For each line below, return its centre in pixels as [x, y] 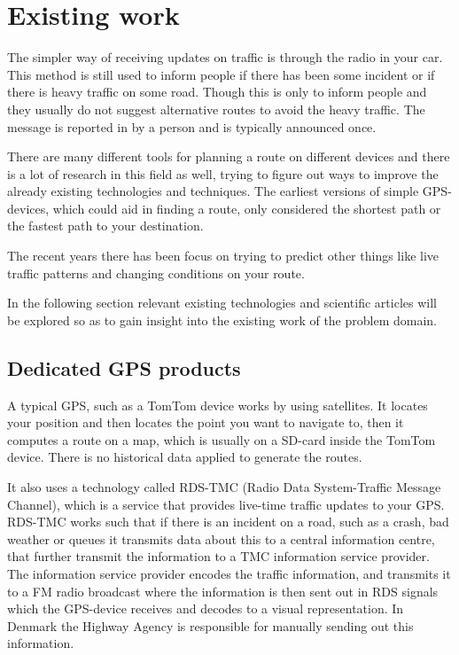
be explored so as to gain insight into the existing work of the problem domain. [222, 320]
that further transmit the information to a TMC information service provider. [218, 556]
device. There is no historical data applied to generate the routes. [185, 457]
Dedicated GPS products [124, 367]
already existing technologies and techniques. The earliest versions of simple [213, 191]
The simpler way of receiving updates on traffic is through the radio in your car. [225, 57]
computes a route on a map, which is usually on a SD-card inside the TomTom [222, 439]
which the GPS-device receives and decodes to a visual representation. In [206, 608]
